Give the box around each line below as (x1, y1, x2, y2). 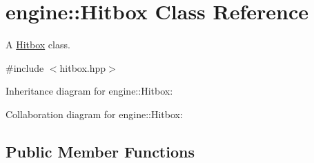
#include (6, 60, 44, 75)
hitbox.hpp (59, 60, 106, 75)
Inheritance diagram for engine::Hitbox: (6, 84, 173, 98)
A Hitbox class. (6, 37, 70, 52)
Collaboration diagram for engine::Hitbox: (6, 106, 183, 121)
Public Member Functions (6, 140, 195, 162)
